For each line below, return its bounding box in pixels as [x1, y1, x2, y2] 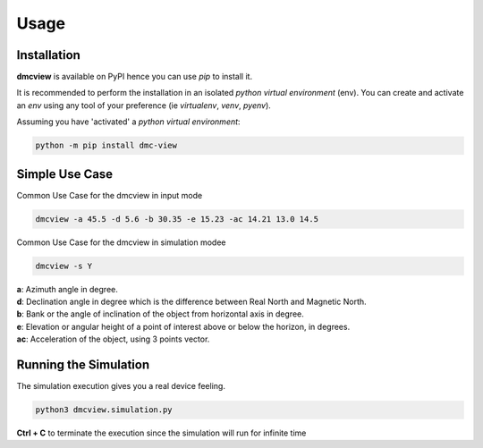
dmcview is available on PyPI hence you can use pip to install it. [16, 72, 253, 82]
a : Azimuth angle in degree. [16, 283, 118, 294]
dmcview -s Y [35, 260, 93, 271]
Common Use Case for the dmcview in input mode [16, 190, 203, 200]
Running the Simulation [16, 358, 150, 373]
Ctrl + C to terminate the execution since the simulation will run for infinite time [16, 427, 307, 438]
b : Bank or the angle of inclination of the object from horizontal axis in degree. [16, 309, 304, 319]
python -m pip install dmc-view [35, 140, 178, 151]
